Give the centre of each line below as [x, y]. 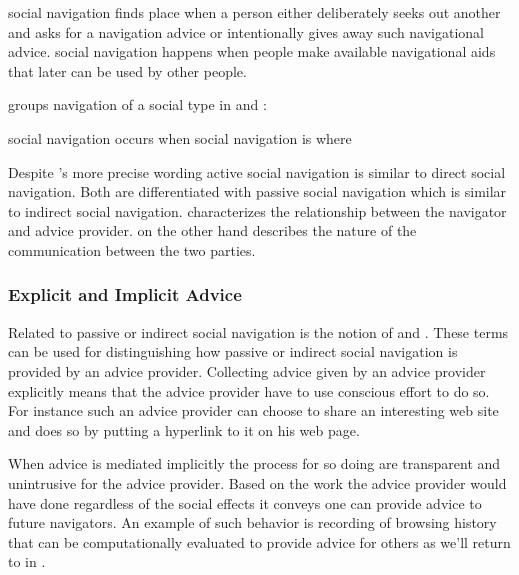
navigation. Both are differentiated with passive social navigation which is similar [257, 191]
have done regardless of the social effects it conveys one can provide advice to [245, 502]
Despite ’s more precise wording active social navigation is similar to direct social [257, 171]
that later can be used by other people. [127, 70]
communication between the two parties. [132, 249]
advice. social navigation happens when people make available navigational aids [252, 51]
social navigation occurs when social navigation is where [180, 137]
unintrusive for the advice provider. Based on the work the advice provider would [257, 482]
